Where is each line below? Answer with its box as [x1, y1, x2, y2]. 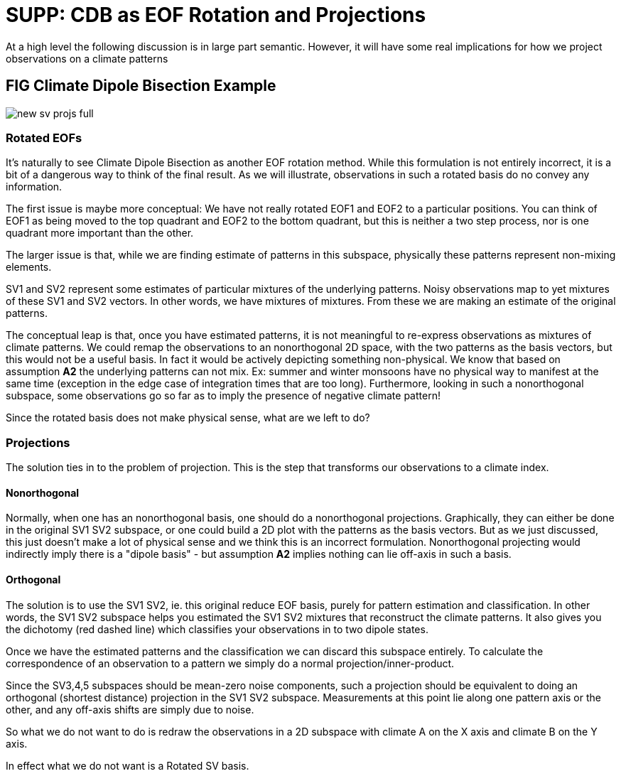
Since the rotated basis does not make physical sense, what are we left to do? [6, 411, 370, 424]
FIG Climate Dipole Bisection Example [6, 77, 276, 95]
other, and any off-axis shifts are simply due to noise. [6, 703, 254, 716]
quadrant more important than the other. [6, 227, 194, 239]
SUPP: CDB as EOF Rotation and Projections [6, 3, 426, 27]
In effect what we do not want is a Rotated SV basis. [6, 759, 249, 772]
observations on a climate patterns [6, 52, 168, 65]
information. [6, 180, 63, 193]
